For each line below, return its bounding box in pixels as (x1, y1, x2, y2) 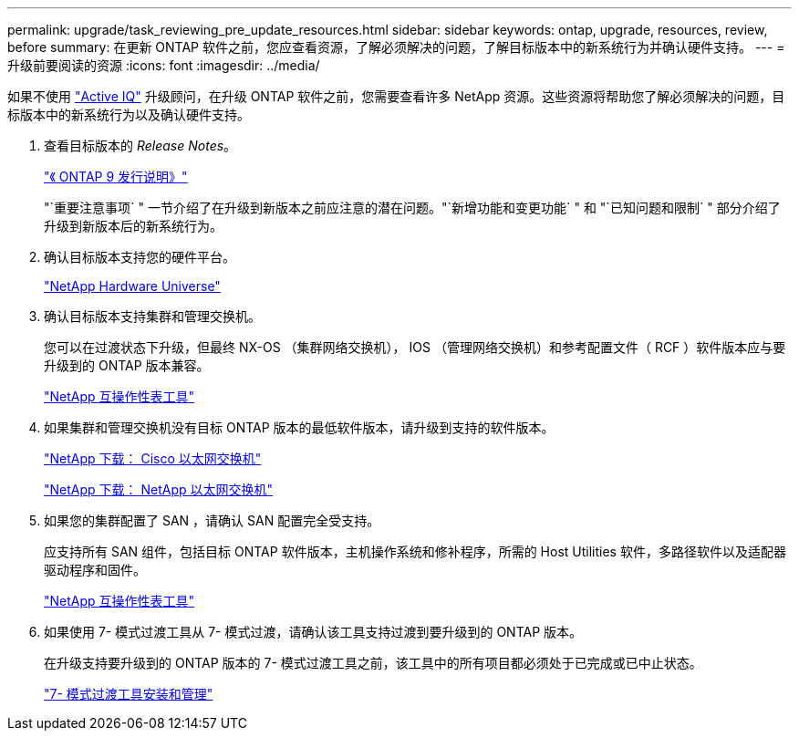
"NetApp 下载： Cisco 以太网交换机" (44, 451, 262, 466)
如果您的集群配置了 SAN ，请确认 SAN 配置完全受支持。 (44, 513, 380, 528)
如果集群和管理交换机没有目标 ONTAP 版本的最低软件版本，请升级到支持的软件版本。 (44, 420, 555, 435)
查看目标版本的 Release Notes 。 (44, 138, 237, 153)
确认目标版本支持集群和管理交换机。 (44, 308, 261, 324)
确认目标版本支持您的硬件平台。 (44, 249, 235, 265)
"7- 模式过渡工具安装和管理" (44, 686, 213, 702)
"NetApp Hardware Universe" (44, 278, 221, 294)
